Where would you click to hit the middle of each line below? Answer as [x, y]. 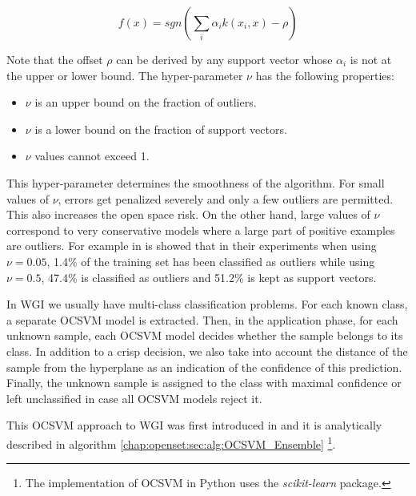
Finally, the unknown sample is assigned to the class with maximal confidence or [204, 383]
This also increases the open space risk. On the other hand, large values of [188, 214]
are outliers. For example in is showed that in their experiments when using [192, 246]
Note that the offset [55, 59]
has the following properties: [325, 75]
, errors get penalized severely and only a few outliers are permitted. [226, 198]
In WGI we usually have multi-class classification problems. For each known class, [207, 304]
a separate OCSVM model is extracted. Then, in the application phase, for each [202, 319]
